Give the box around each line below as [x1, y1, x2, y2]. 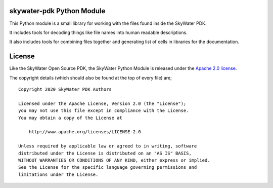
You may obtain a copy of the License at [18, 115, 122, 121]
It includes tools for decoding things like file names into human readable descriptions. [9, 29, 188, 35]
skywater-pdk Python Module [9, 7, 106, 15]
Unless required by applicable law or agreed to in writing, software [18, 143, 197, 149]
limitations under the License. [18, 171, 99, 177]
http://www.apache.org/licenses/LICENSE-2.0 [28, 129, 141, 135]
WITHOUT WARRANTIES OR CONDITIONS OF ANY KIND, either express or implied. [18, 157, 210, 163]
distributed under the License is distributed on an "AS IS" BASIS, [18, 150, 192, 156]
